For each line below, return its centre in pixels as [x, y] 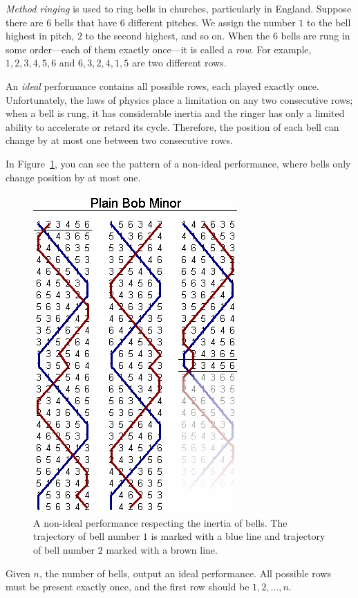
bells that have [86, 22]
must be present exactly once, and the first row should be [128, 587]
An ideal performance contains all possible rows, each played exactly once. [162, 85]
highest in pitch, [40, 36]
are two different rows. [179, 63]
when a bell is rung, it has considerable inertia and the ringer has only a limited [175, 113]
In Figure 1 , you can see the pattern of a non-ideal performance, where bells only [178, 163]
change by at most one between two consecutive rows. [119, 140]
